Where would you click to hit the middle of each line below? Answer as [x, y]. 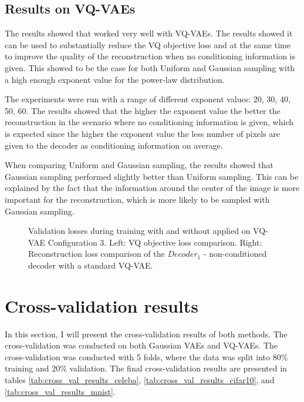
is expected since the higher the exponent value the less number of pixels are [143, 133]
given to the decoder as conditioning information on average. [114, 145]
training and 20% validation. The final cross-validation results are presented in [146, 368]
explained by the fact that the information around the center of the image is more [152, 188]
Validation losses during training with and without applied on [139, 231]
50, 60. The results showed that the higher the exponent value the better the [143, 110]
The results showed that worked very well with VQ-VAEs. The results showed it [149, 33]
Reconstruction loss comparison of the [97, 254]
